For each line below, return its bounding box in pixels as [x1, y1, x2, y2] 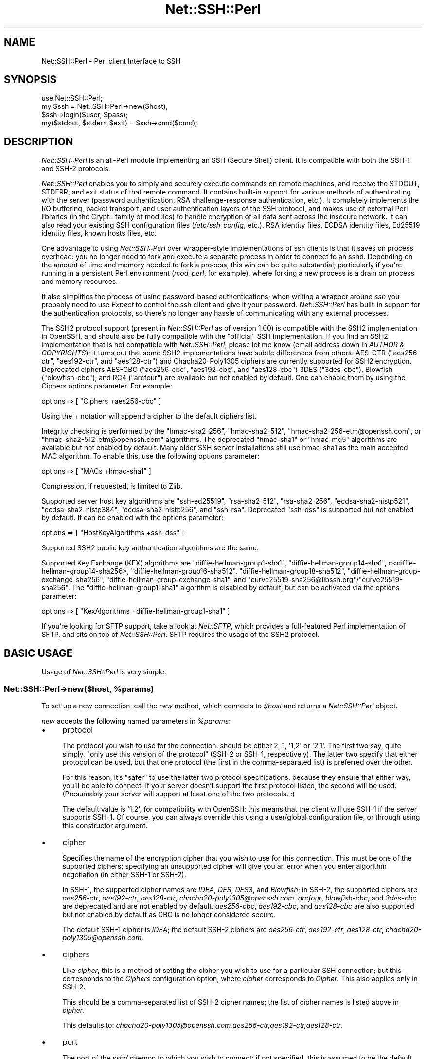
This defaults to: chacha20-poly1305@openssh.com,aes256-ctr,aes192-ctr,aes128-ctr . [62, 1021, 343, 1029]
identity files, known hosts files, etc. [41, 229, 157, 238]
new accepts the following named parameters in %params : [41, 716, 231, 725]
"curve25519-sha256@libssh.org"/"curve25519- [248, 575, 403, 584]
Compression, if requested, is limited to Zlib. [41, 482, 183, 491]
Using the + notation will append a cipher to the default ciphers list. [41, 412, 257, 421]
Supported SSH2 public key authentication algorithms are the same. [41, 544, 259, 552]
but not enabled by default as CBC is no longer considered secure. [62, 910, 276, 918]
